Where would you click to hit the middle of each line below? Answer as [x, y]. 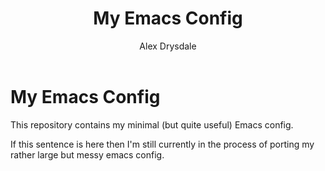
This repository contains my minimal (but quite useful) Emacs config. [152, 124]
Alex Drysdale [168, 46]
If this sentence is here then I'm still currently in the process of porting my [162, 144]
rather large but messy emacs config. [87, 154]
